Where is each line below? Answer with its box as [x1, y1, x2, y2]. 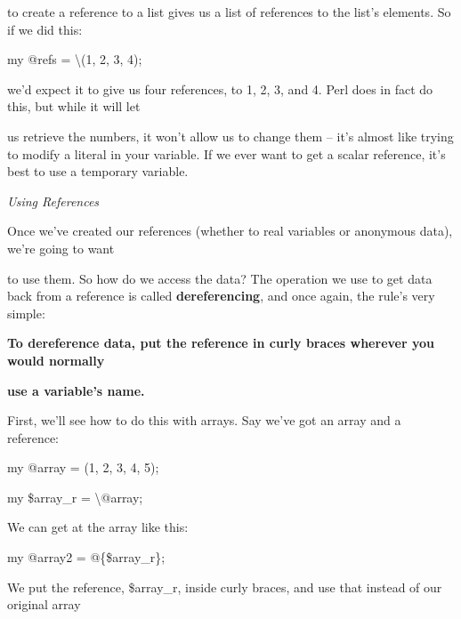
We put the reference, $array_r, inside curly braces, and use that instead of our [7, 577, 442, 596]
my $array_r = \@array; [7, 487, 143, 506]
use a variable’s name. [7, 381, 145, 399]
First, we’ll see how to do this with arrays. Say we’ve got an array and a [7, 411, 401, 430]
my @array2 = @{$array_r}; [7, 548, 166, 567]
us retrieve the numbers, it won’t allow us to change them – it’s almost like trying [7, 126, 454, 145]
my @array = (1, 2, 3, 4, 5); [7, 458, 159, 477]
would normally [7, 350, 105, 369]
